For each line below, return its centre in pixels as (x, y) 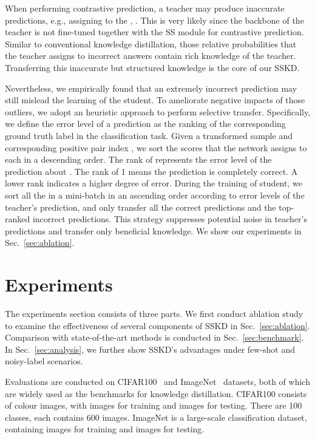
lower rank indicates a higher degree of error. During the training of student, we (154, 183)
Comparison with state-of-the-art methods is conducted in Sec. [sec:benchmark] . (154, 337)
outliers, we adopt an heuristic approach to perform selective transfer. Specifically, (158, 111)
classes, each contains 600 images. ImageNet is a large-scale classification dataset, (156, 417)
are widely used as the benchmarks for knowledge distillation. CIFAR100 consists (156, 393)
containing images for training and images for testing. (105, 429)
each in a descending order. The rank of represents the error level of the (138, 159)
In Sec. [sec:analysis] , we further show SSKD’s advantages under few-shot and (150, 349)
